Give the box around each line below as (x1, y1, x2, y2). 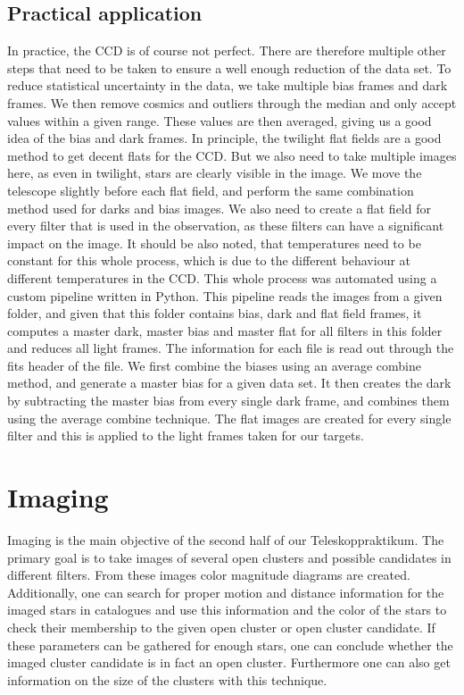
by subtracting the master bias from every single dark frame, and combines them (7, 391, 450, 410)
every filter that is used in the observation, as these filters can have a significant (7, 216, 444, 235)
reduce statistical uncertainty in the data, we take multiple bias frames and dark (7, 76, 448, 95)
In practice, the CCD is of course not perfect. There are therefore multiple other (7, 41, 446, 60)
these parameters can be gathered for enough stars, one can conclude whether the (7, 635, 453, 654)
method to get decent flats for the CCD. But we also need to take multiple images (7, 146, 457, 164)
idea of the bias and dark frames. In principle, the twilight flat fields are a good (7, 129, 442, 147)
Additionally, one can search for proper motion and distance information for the (7, 582, 444, 601)
